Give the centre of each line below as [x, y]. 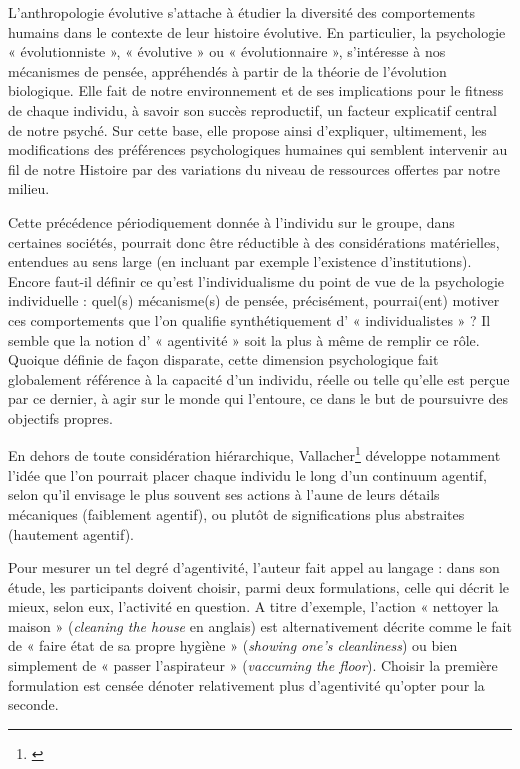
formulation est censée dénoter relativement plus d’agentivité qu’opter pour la [246, 684]
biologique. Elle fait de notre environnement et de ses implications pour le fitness [256, 90]
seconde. [33, 704]
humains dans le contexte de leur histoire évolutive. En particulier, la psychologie [257, 31]
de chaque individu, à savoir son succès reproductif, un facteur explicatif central [252, 109]
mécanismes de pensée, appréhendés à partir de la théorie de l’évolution [227, 70]
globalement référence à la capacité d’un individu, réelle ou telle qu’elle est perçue [259, 378]
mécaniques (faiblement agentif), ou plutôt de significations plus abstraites [236, 513]
